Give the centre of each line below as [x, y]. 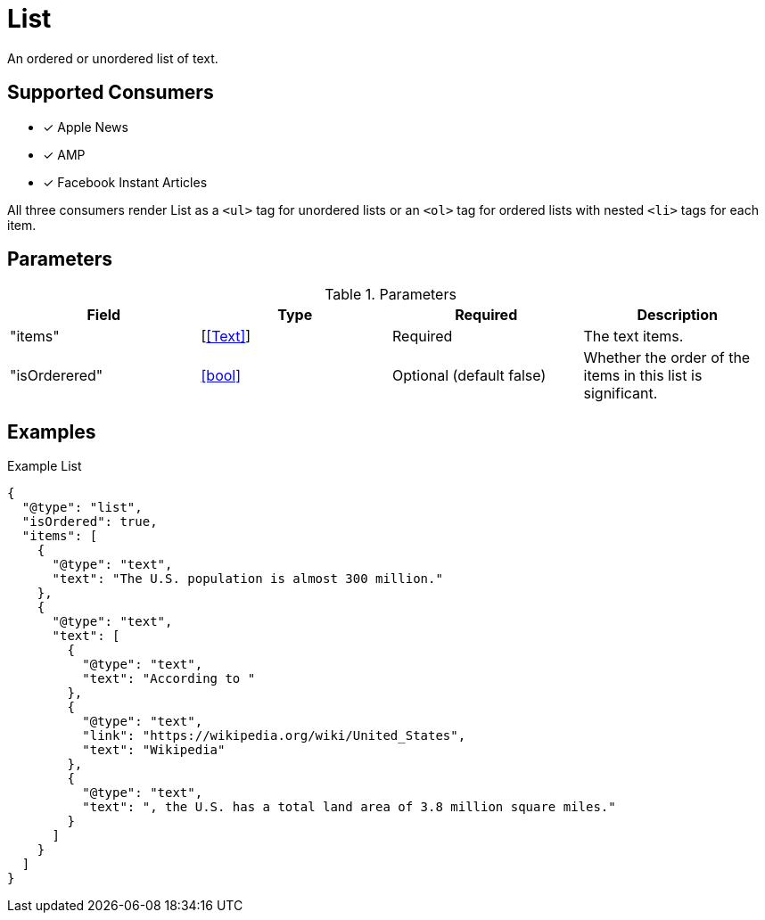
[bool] [221, 376]
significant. [621, 394]
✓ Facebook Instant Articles [125, 182]
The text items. [633, 337]
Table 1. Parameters [391, 295]
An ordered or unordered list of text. [113, 58]
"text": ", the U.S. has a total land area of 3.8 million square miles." [349, 807]
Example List [45, 466]
